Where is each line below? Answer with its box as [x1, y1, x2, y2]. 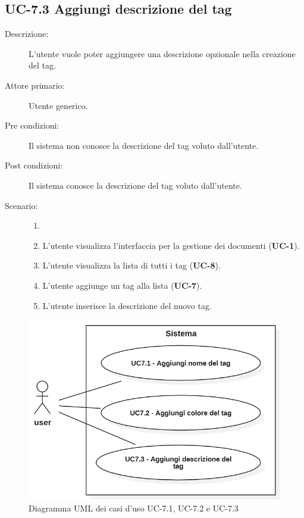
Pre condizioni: [5, 119, 59, 132]
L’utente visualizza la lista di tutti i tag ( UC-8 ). [42, 259, 221, 272]
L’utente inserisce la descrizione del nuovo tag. [42, 299, 212, 311]
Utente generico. [29, 99, 88, 111]
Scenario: [5, 199, 38, 211]
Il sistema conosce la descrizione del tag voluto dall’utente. [29, 179, 242, 191]
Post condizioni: [5, 159, 63, 171]
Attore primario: [5, 79, 65, 91]
